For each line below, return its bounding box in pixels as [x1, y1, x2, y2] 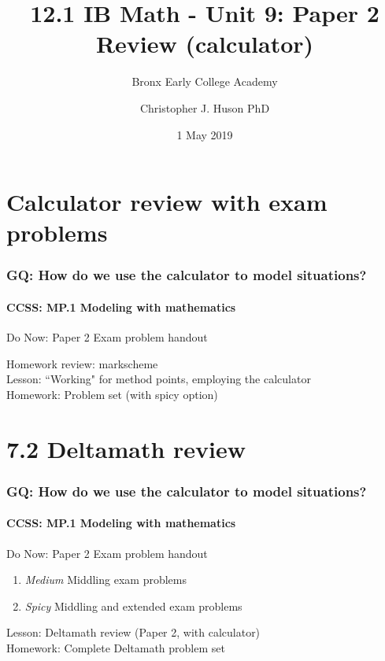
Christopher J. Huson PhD [139, 99, 270, 116]
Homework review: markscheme [6, 355, 158, 371]
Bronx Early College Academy [131, 73, 278, 90]
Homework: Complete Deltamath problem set [6, 639, 225, 655]
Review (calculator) [95, 28, 314, 60]
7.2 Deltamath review [6, 432, 246, 464]
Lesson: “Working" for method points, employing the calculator [6, 371, 311, 387]
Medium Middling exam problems [24, 571, 187, 588]
